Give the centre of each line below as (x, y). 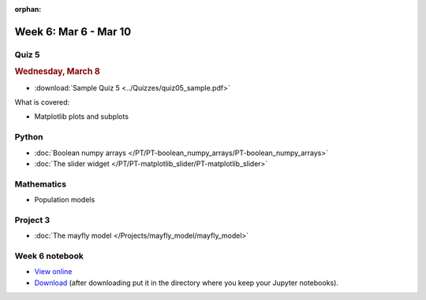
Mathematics (41, 183)
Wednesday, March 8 (57, 72)
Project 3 (32, 220)
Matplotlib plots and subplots (82, 117)
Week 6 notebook (49, 256)
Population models (65, 200)
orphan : (28, 9)
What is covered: (42, 102)
